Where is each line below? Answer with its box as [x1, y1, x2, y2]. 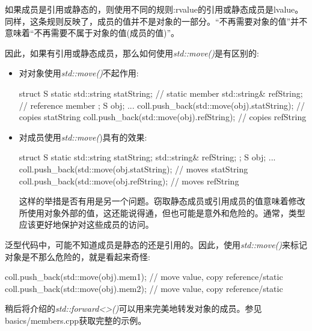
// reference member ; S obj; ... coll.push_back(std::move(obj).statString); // [19, 99, 305, 111]
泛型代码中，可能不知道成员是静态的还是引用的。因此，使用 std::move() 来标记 [5, 238, 308, 251]
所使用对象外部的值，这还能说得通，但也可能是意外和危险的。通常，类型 [19, 206, 305, 219]
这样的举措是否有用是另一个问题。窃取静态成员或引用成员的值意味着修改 [19, 195, 305, 207]
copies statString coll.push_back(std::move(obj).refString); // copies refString [19, 111, 307, 123]
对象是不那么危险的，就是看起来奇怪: [5, 250, 150, 263]
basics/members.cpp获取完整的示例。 [5, 314, 147, 326]
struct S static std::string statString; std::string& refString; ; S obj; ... [19, 151, 276, 163]
